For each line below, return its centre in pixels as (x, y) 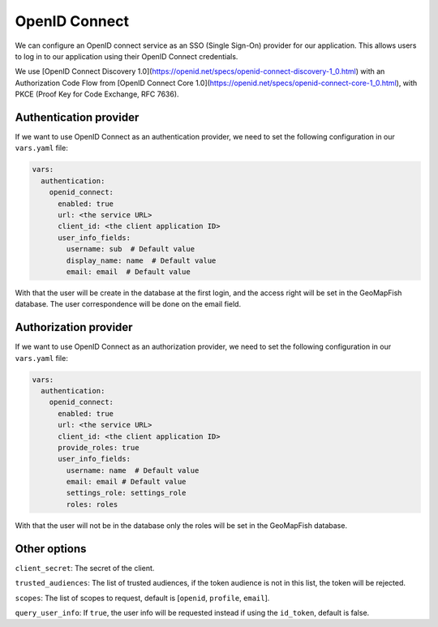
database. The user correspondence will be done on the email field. (128, 304)
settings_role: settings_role (126, 493)
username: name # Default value (133, 470)
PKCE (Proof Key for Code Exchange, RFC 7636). (97, 94)
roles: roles (92, 504)
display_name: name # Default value (141, 260)
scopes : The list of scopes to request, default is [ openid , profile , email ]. (142, 598)
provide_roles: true (99, 447)
